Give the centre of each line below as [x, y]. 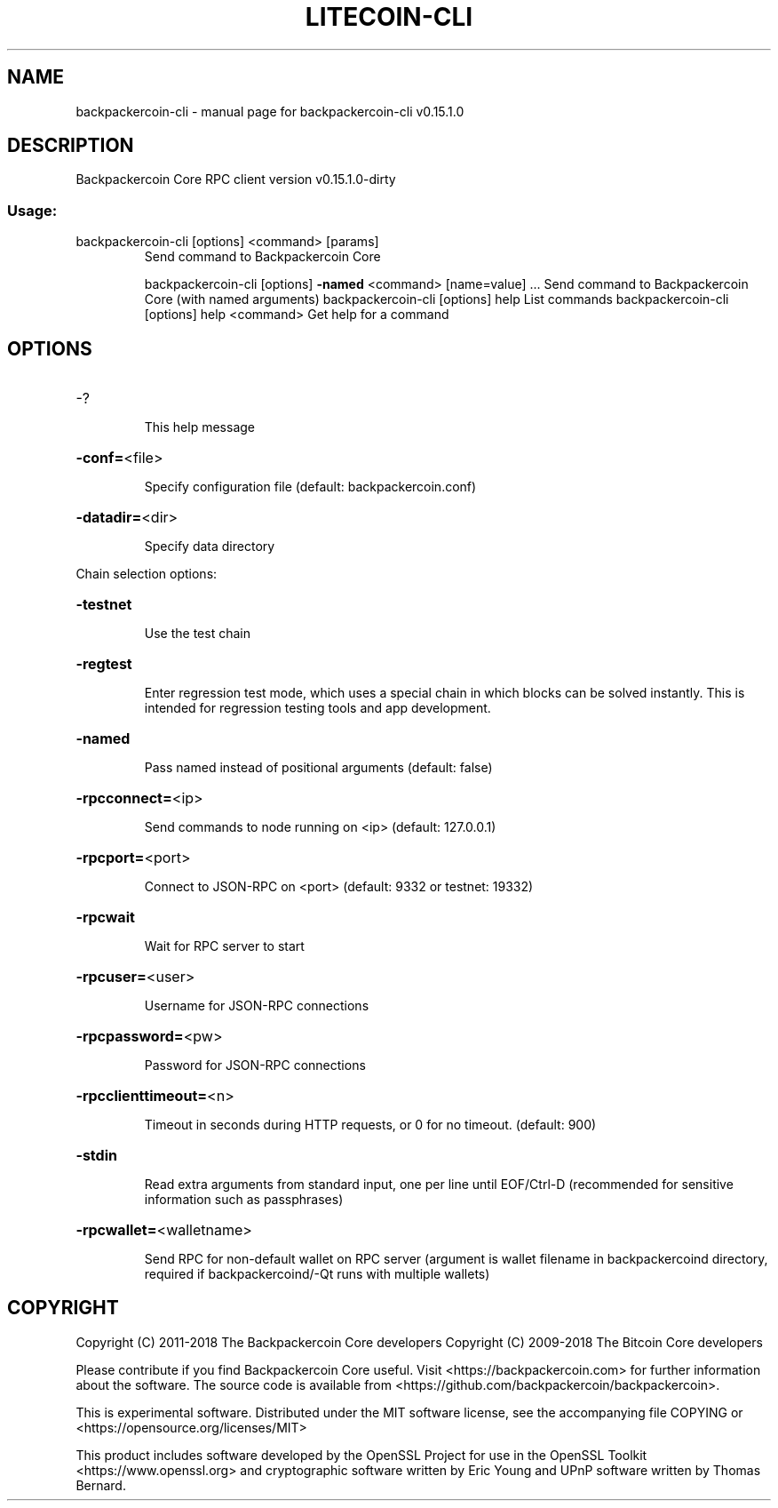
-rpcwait [105, 918]
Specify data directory [210, 547]
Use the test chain [197, 634]
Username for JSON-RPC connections [257, 1006]
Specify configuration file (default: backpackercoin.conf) [310, 487]
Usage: [32, 210]
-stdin [96, 1156]
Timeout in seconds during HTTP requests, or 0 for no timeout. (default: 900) [370, 1125]
